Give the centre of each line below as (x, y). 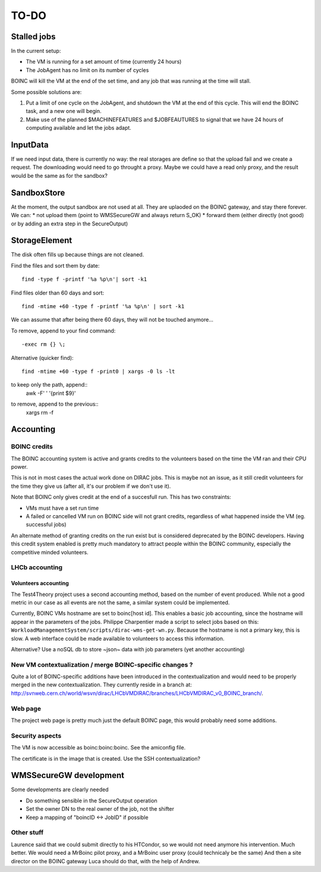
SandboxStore (38, 192)
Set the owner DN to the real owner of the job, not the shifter (100, 809)
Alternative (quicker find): (42, 357)
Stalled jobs (33, 37)
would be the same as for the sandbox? (59, 175)
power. (19, 467)
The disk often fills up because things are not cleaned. (78, 255)
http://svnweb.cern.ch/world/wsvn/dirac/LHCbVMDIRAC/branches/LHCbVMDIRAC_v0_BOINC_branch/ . (137, 693)
